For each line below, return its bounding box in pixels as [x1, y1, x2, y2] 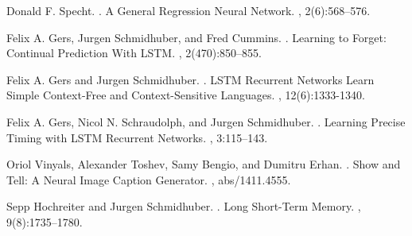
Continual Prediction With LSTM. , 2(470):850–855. [6, 44, 262, 61]
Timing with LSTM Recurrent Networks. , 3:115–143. [6, 129, 268, 145]
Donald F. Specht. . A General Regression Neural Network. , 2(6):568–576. [6, 2, 371, 18]
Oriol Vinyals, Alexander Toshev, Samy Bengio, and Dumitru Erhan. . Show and [6, 156, 401, 172]
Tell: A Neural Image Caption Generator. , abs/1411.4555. [6, 171, 291, 188]
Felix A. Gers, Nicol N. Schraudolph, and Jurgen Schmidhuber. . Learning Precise [6, 113, 406, 130]
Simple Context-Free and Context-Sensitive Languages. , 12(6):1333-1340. [6, 87, 365, 103]
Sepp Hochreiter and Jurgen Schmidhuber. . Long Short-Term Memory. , [6, 198, 361, 215]
